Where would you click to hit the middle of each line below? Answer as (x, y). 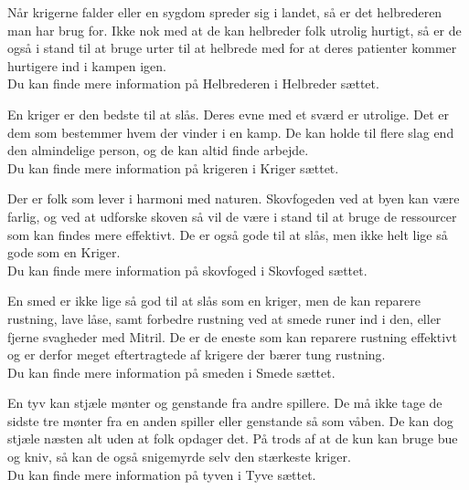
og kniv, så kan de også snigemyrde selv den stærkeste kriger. (179, 457)
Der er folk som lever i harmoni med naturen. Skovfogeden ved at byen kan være (234, 198)
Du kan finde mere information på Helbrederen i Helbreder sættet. (193, 83)
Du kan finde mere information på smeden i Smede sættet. (171, 372)
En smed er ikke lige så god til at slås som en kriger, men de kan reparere (214, 301)
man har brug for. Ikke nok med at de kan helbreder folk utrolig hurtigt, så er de (234, 30)
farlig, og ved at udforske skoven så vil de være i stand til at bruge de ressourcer (232, 216)
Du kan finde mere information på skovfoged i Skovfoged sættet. (187, 270)
